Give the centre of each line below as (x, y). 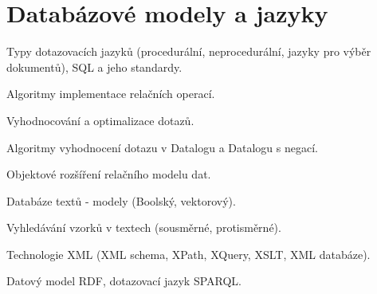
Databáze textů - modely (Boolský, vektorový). (121, 200)
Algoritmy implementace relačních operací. (111, 94)
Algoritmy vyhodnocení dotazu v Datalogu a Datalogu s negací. (162, 147)
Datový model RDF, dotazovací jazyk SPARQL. (124, 281)
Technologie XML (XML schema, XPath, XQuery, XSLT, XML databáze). (188, 254)
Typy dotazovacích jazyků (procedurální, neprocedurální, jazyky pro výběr (189, 51)
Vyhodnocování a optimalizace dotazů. (100, 120)
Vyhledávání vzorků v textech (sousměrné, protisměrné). (144, 227)
